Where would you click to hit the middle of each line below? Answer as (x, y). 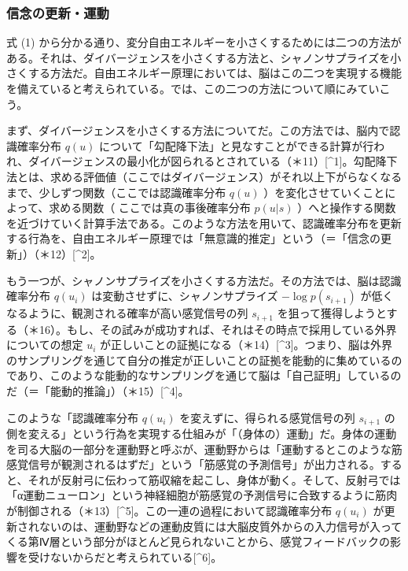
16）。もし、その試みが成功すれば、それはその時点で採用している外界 (218, 329)
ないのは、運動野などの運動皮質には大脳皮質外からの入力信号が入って (221, 526)
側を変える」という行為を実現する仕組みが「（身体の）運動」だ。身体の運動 (202, 433)
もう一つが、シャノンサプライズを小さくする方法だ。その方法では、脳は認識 (204, 280)
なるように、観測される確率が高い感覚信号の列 (127, 313)
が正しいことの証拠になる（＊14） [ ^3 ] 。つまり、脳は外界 (246, 345)
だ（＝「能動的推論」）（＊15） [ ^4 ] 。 (98, 390)
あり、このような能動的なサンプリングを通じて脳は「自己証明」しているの (209, 375)
